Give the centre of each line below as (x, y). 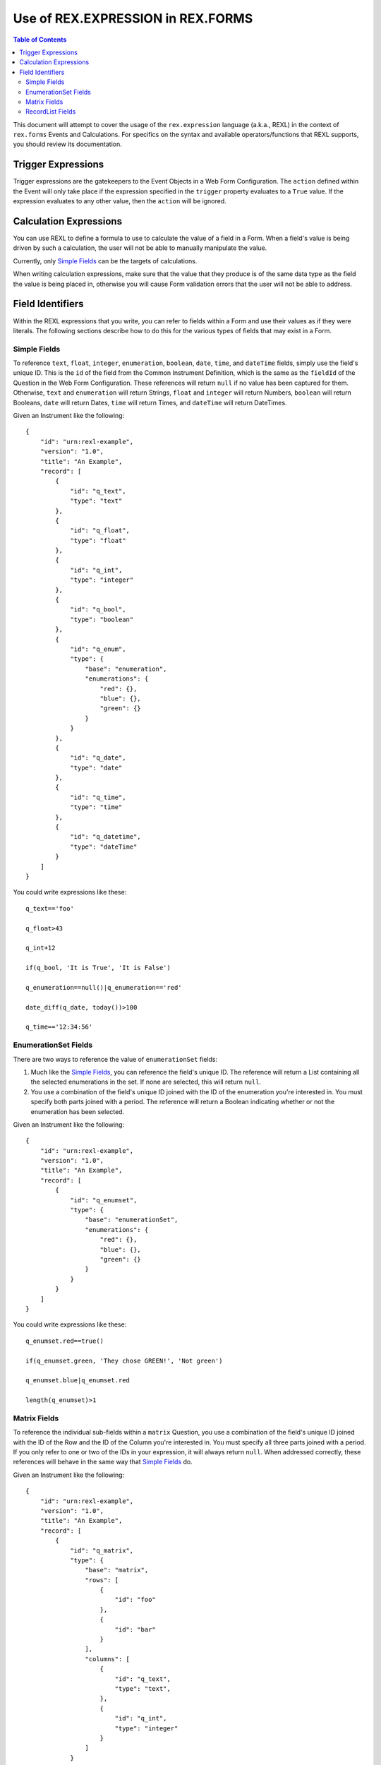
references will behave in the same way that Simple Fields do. (103, 1462)
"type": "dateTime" (104, 846)
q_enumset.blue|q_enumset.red (78, 1381)
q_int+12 (41, 948)
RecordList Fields (51, 112)
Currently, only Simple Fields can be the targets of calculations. (105, 261)
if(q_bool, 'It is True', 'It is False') (98, 968)
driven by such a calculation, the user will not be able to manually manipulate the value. (140, 248)
